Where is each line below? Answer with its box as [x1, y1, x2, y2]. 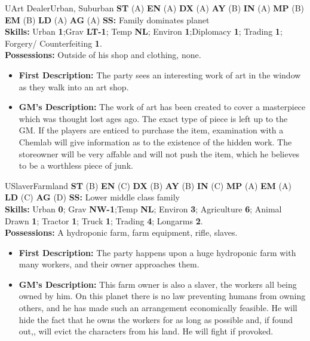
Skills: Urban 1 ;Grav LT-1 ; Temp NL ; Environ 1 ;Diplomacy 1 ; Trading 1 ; [5, 25, 283, 38]
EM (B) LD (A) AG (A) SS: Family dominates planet [5, 13, 210, 26]
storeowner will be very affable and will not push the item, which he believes [19, 147, 300, 160]
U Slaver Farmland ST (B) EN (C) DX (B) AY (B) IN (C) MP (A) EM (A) [5, 179, 291, 191]
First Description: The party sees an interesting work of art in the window [19, 68, 301, 81]
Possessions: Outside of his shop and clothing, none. [5, 48, 201, 61]
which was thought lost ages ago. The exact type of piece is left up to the [19, 112, 288, 124]
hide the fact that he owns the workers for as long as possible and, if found [19, 313, 293, 325]
